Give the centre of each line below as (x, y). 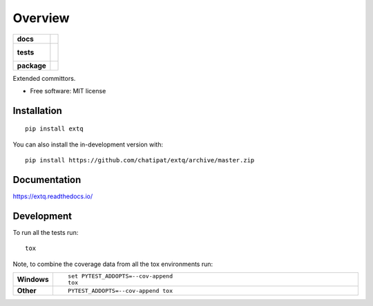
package (31, 66)
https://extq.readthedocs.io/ (53, 196)
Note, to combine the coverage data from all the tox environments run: (113, 264)
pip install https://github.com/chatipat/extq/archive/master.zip (140, 160)
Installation (37, 111)
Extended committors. (44, 78)
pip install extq (54, 129)
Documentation (47, 180)
